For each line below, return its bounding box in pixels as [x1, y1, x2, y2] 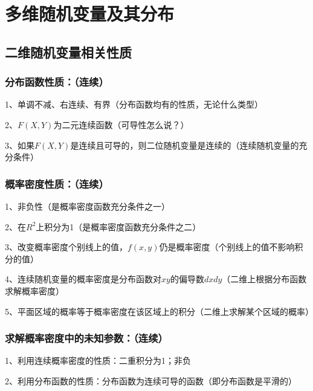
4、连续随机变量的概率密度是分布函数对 [5, 273, 161, 285]
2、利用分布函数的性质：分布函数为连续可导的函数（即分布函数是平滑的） [5, 374, 297, 387]
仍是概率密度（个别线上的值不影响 [159, 241, 295, 253]
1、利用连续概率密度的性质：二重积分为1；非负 [5, 354, 191, 367]
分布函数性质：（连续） [5, 74, 109, 89]
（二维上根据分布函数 [222, 273, 307, 285]
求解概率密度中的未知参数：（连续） [5, 331, 168, 346]
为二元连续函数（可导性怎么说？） [53, 118, 189, 131]
